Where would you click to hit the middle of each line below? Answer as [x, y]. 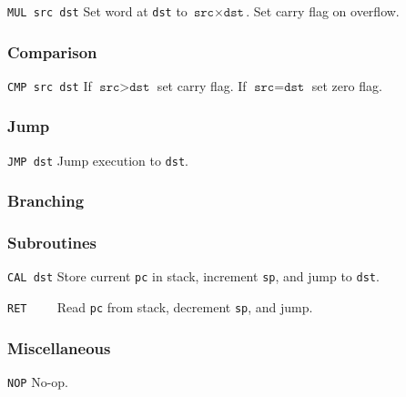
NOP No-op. [38, 382]
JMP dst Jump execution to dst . [98, 160]
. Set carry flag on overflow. [323, 11]
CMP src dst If [50, 85]
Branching [46, 201]
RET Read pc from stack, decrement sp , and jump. [160, 307]
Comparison [52, 51]
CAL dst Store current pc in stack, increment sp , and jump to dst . [193, 276]
